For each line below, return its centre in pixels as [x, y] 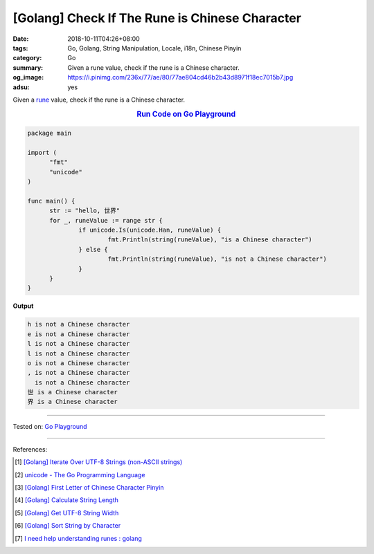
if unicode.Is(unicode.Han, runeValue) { [150, 230]
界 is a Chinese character [72, 402]
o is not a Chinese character [79, 363]
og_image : [28, 77]
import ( [42, 153]
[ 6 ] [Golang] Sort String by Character [68, 526]
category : [27, 58]
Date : [21, 39]
